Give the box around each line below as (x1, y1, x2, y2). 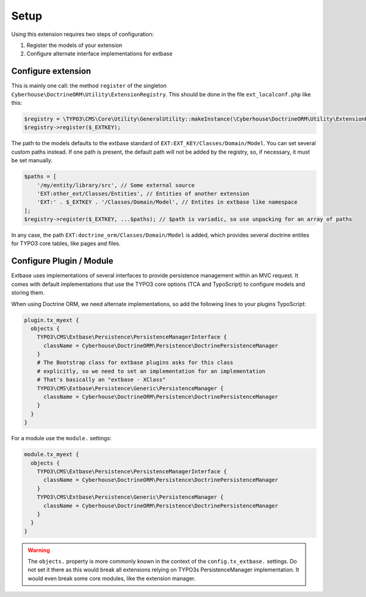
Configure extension (11, 66, 91, 76)
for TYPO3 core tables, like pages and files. (11, 240, 121, 247)
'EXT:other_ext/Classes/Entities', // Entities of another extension (37, 190, 249, 197)
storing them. (11, 289, 45, 296)
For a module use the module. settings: (11, 435, 112, 442)
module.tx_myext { (24, 451, 79, 458)
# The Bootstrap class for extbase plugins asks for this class (37, 359, 234, 366)
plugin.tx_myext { (24, 316, 79, 323)
